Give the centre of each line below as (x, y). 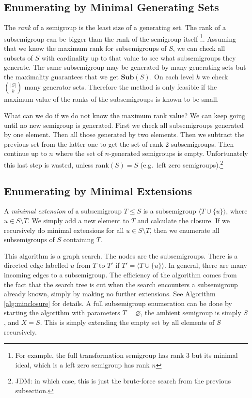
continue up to (25, 153)
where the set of (79, 153)
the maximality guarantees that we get (61, 76)
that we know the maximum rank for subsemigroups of (85, 48)
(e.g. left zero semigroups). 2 (182, 164)
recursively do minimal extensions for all (64, 230)
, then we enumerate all (184, 230)
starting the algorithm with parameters (62, 313)
